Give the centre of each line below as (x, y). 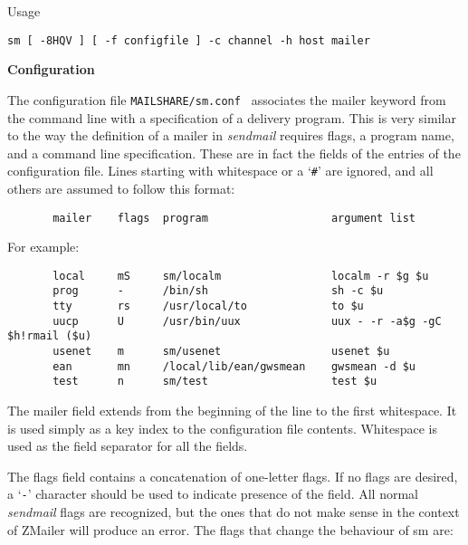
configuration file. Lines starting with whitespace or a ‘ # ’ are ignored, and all (220, 171)
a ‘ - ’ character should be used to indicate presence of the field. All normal (213, 494)
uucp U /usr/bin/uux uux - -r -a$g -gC (247, 321)
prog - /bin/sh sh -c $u (218, 291)
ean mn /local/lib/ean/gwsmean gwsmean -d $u (234, 366)
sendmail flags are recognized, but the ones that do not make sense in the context (234, 512)
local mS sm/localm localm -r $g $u (241, 276)
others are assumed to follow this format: (121, 188)
